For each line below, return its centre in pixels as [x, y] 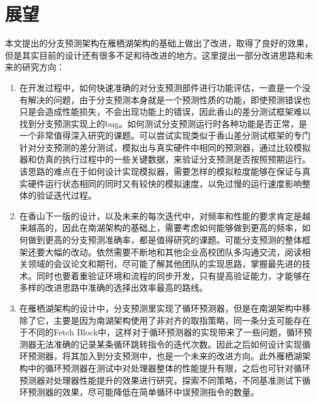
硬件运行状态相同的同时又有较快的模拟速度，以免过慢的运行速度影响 [165, 183]
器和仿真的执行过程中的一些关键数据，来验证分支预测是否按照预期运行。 [165, 159]
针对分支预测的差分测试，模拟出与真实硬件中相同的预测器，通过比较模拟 [165, 147]
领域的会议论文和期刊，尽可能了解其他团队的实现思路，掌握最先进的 [165, 264]
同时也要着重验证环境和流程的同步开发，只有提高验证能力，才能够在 [173, 275]
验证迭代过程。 [66, 195]
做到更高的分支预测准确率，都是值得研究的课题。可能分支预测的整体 [165, 240]
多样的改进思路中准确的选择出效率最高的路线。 [113, 287]
